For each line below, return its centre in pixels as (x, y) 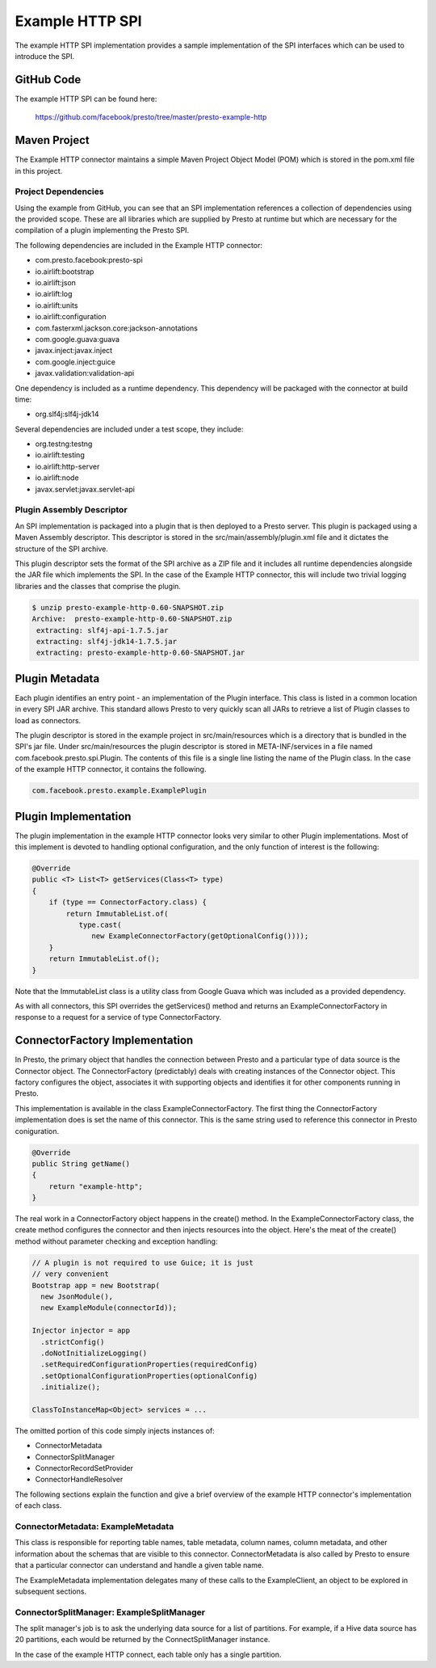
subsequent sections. (51, 1591)
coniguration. (37, 1131)
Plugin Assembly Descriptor (71, 510)
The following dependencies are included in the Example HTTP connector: (138, 245)
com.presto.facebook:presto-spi (89, 260)
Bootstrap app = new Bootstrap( (96, 1285)
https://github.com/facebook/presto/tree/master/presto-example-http (151, 117)
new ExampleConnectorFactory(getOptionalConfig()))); (200, 936)
